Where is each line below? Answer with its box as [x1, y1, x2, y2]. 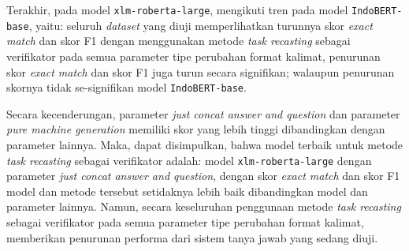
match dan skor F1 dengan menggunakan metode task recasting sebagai [6, 32, 351, 49]
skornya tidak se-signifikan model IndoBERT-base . [6, 79, 247, 96]
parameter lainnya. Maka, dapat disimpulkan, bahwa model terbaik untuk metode [6, 136, 403, 152]
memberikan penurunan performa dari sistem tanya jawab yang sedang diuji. [6, 229, 378, 245]
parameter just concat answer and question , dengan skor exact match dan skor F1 [6, 167, 400, 184]
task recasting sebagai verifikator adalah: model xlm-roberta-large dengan [6, 152, 372, 168]
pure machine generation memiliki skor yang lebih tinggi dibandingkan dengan [6, 121, 385, 137]
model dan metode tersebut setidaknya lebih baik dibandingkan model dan [6, 182, 368, 199]
